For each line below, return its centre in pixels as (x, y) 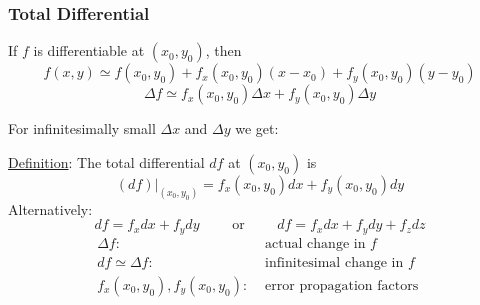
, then (223, 50)
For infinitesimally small (82, 128)
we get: (257, 128)
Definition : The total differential (106, 161)
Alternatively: (50, 208)
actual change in (315, 243)
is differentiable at (89, 50)
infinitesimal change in (334, 262)
